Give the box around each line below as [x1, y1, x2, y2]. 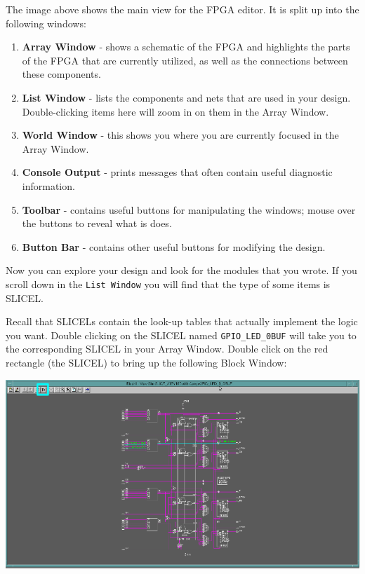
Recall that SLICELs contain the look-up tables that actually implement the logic [6, 314, 358, 329]
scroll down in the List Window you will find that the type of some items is [6, 276, 331, 291]
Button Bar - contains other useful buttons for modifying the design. [22, 239, 326, 254]
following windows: [6, 15, 86, 30]
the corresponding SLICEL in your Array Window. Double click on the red [6, 341, 328, 356]
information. [22, 178, 75, 193]
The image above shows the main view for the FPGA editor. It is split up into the [6, 2, 359, 16]
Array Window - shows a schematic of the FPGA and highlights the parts [22, 39, 350, 54]
